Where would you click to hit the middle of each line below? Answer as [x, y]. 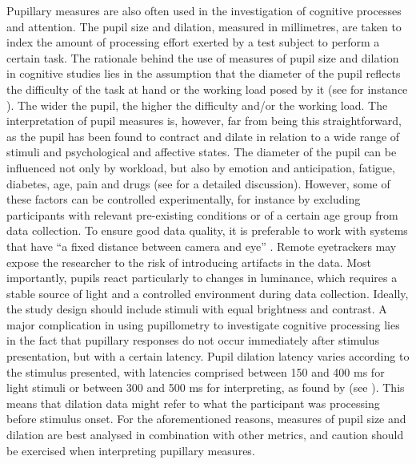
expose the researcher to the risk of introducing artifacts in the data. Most [189, 262]
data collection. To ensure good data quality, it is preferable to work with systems [207, 230]
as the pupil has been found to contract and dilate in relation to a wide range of [203, 136]
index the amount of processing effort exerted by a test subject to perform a [193, 42]
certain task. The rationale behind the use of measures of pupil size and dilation [203, 57]
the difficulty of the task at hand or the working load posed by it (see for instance [207, 89]
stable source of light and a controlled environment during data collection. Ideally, [208, 293]
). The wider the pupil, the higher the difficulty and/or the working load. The [197, 105]
